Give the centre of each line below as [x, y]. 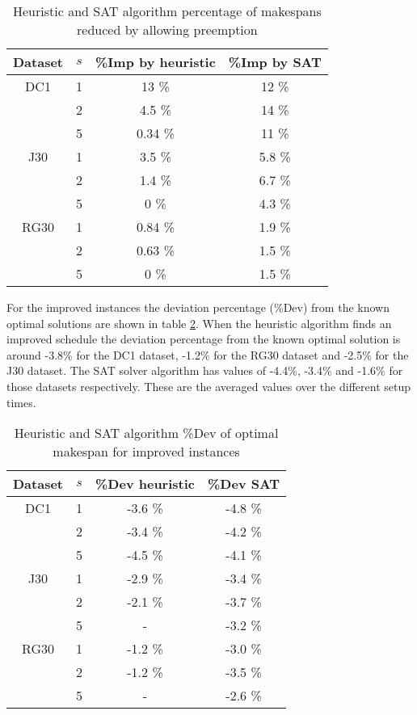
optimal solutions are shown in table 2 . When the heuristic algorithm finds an [199, 323]
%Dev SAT [244, 484]
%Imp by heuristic [156, 62]
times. [21, 402]
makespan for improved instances [146, 452]
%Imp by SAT [275, 62]
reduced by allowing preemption [167, 29]
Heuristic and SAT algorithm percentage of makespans [167, 11]
